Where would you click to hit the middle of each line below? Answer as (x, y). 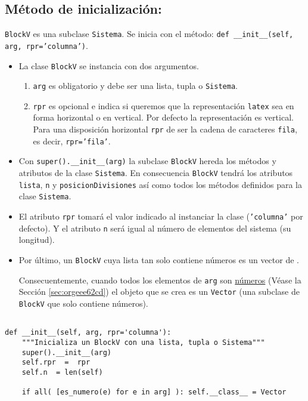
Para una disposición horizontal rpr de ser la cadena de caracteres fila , (165, 129)
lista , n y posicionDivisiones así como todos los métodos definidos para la (160, 184)
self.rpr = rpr (56, 363)
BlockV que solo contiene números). (83, 303)
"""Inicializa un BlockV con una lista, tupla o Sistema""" (143, 342)
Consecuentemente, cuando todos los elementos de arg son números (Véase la (160, 280)
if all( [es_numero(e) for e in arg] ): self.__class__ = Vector (154, 392)
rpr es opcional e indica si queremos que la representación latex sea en (164, 105)
